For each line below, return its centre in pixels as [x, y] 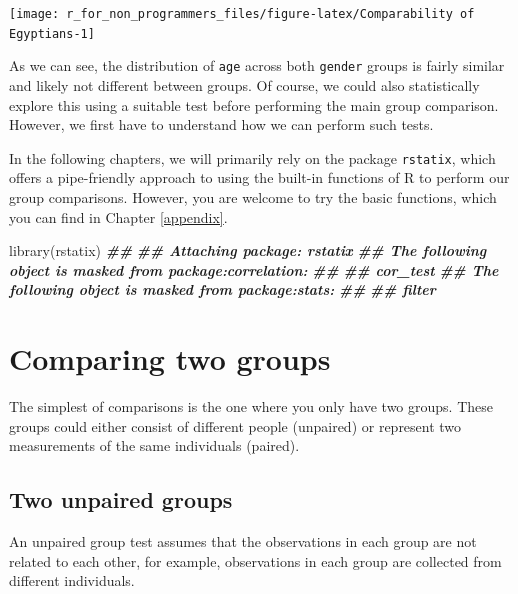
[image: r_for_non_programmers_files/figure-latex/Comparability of [242, 14]
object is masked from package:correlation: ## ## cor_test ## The [254, 269]
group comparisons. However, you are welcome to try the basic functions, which [253, 197]
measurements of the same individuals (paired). [154, 445]
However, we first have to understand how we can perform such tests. [221, 124]
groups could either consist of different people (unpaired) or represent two [235, 425]
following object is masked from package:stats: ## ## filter [222, 289]
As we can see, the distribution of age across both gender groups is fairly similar [257, 65]
